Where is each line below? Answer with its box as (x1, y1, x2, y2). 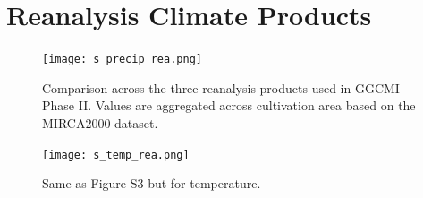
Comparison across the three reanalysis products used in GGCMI (42, 78, 400, 97)
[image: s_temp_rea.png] (42, 148, 190, 161)
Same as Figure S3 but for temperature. (42, 174, 261, 193)
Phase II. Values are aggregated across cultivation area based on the (42, 96, 416, 115)
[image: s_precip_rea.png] (42, 53, 202, 66)
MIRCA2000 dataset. (42, 113, 158, 132)
